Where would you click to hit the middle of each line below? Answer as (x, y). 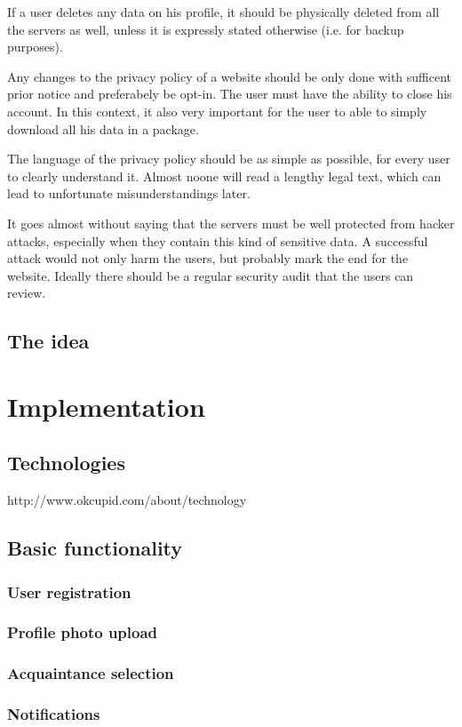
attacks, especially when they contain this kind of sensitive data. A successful (218, 240)
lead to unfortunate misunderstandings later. (129, 193)
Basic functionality (95, 548)
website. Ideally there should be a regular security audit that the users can (211, 275)
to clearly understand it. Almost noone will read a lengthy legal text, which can (224, 176)
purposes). (35, 47)
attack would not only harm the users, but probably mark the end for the (208, 258)
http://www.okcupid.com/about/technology (127, 500)
